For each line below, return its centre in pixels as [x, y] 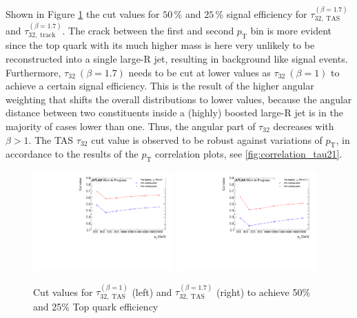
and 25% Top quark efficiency [96, 306]
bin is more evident [291, 31]
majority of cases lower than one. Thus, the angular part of [131, 126]
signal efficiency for [267, 13]
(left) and [152, 291]
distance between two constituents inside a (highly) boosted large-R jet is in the [174, 113]
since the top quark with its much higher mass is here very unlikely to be [160, 45]
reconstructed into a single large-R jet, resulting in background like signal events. [177, 59]
